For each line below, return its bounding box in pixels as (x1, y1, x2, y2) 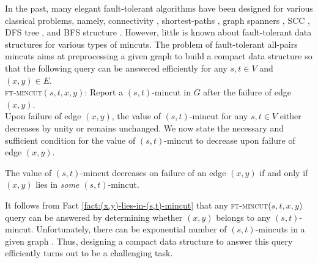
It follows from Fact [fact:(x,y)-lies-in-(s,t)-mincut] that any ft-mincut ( (5, 198, 272, 211)
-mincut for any (189, 109, 248, 122)
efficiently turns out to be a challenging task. (5, 246, 173, 259)
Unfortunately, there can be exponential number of (36, 223, 227, 235)
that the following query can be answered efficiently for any (5, 61, 227, 74)
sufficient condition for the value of (5, 133, 136, 146)
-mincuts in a (255, 223, 305, 235)
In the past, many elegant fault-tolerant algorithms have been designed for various (5, 2, 313, 14)
